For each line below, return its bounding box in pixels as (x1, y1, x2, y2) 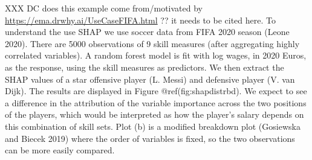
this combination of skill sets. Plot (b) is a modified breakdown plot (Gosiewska (5, 120, 301, 132)
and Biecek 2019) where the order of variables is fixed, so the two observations (5, 132, 295, 144)
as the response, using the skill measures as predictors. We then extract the (5, 60, 284, 73)
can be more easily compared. (5, 144, 115, 156)
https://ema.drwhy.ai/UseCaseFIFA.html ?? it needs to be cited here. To (5, 13, 276, 26)
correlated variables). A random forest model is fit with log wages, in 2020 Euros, (5, 49, 307, 62)
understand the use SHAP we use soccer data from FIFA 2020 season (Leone (5, 25, 290, 38)
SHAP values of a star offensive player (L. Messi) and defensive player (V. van (5, 72, 295, 85)
